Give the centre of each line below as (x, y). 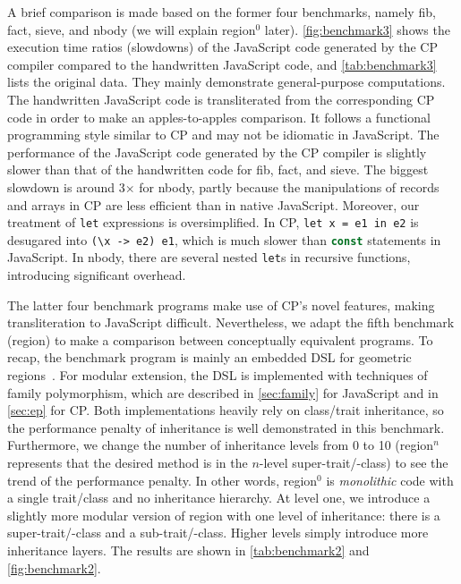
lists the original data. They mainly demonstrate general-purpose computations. (226, 82)
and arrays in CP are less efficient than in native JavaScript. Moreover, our (213, 204)
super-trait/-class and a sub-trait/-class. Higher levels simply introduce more (218, 533)
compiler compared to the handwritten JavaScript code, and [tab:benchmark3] (222, 64)
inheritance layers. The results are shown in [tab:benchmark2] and (188, 550)
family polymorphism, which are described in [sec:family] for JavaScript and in (223, 392)
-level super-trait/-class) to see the (354, 463)
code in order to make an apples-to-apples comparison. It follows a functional (219, 117)
